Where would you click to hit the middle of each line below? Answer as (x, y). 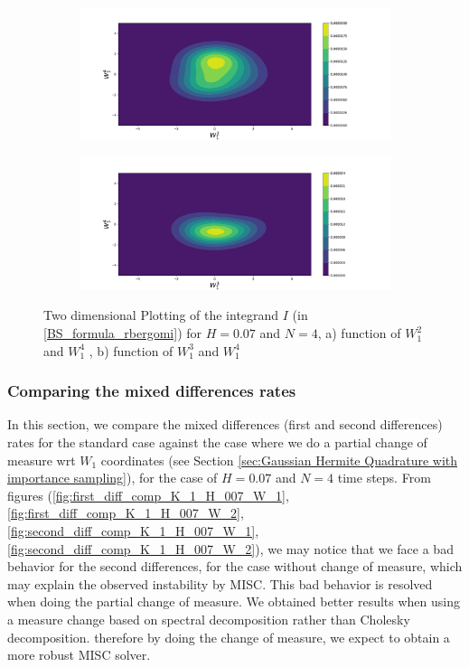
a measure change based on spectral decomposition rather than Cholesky (209, 619)
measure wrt (42, 460)
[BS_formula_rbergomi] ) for (123, 333)
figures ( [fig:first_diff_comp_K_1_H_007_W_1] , (148, 495)
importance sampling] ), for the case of (113, 478)
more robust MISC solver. (79, 655)
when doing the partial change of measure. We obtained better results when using (234, 601)
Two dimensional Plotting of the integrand (161, 315)
